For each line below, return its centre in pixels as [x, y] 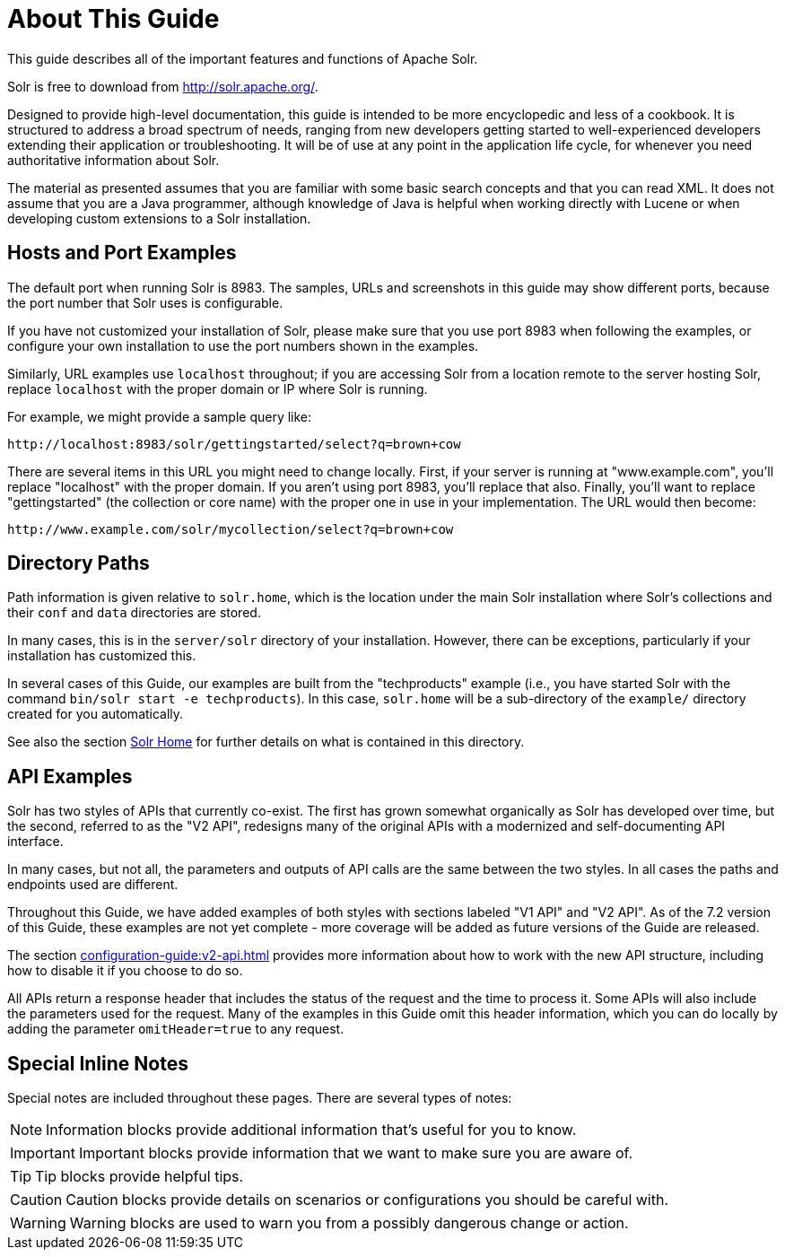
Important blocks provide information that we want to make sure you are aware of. [356, 1153]
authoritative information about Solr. [113, 160]
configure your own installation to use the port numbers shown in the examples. [243, 345]
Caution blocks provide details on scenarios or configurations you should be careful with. [367, 1200]
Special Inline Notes [98, 1063]
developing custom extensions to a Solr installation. [159, 218]
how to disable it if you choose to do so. [125, 971]
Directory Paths [78, 563]
